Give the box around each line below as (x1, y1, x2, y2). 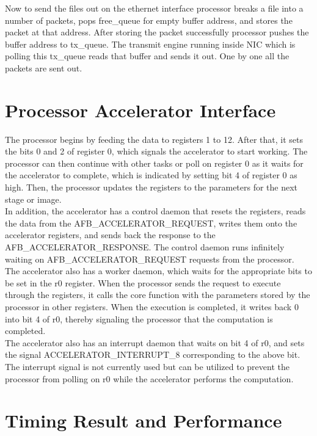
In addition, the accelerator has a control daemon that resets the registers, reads (5, 205, 306, 217)
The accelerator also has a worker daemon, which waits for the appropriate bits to (5, 264, 312, 277)
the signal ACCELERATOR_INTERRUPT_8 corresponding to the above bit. (5, 348, 301, 361)
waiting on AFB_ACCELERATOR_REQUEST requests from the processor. (5, 252, 294, 265)
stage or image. (5, 192, 62, 205)
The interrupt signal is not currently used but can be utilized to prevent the (5, 360, 290, 372)
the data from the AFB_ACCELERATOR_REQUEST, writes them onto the (5, 216, 297, 229)
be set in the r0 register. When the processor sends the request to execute (5, 276, 281, 289)
